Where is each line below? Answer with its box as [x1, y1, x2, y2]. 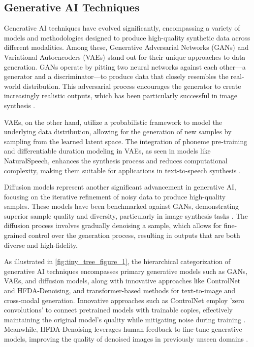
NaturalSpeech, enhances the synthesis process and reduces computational [4, 155, 228, 165]
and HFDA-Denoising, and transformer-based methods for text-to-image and [4, 285, 236, 296]
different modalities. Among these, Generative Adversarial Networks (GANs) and [4, 42, 249, 52]
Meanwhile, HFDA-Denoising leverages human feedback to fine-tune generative [4, 324, 242, 334]
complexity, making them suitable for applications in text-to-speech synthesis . [4, 165, 241, 175]
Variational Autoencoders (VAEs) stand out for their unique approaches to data [4, 51, 246, 62]
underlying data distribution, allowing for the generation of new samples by [4, 126, 232, 137]
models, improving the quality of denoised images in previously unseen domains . [4, 334, 248, 344]
